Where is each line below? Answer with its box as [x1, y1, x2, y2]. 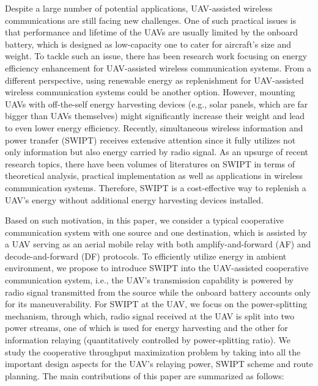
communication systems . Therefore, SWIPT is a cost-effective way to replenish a [5, 181, 306, 194]
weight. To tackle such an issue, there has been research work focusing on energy [5, 49, 308, 62]
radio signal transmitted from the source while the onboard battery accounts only [5, 285, 311, 298]
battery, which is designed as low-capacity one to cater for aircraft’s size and [5, 37, 291, 50]
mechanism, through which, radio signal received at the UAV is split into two [5, 309, 295, 322]
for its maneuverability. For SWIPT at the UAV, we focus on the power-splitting [5, 297, 308, 310]
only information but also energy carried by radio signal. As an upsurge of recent [5, 145, 309, 158]
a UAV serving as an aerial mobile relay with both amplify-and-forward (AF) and [5, 238, 311, 250]
